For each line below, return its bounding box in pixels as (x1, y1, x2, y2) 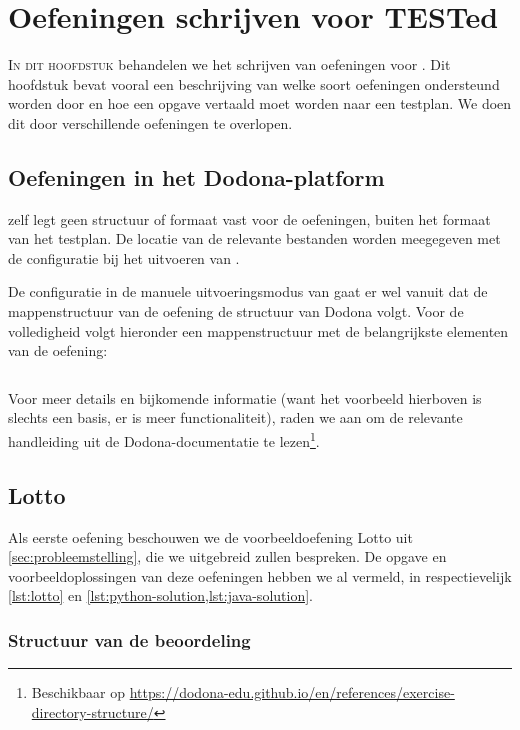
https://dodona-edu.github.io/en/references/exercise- (129, 682, 455, 703)
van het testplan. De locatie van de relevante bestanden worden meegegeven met (8, 228, 501, 249)
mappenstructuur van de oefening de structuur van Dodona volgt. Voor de (8, 301, 464, 322)
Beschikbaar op (31, 682, 126, 703)
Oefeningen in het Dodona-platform (8, 161, 385, 192)
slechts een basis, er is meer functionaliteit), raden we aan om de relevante (8, 407, 463, 428)
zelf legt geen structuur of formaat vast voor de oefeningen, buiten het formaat (8, 208, 491, 229)
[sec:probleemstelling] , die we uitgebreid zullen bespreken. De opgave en (8, 546, 447, 567)
